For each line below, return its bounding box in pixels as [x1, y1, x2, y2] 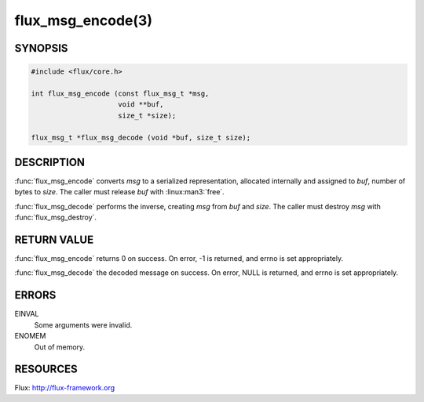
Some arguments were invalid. [34, 320, 133, 329]
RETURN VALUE [14, 233, 94, 246]
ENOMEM [14, 331, 46, 341]
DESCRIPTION [14, 155, 86, 168]
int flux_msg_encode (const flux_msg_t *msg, [31, 89, 210, 98]
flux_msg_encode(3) [14, 12, 153, 29]
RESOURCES [14, 363, 78, 376]
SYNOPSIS [14, 42, 68, 55]
